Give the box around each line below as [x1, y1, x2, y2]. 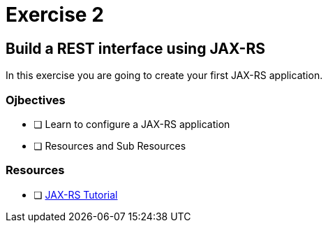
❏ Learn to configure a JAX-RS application [33, 117, 230, 130]
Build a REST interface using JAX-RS [6, 39, 265, 57]
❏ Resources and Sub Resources [33, 139, 186, 152]
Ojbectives [6, 92, 66, 107]
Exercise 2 [6, 3, 104, 27]
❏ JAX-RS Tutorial [33, 188, 118, 201]
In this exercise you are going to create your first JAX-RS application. [6, 69, 323, 82]
